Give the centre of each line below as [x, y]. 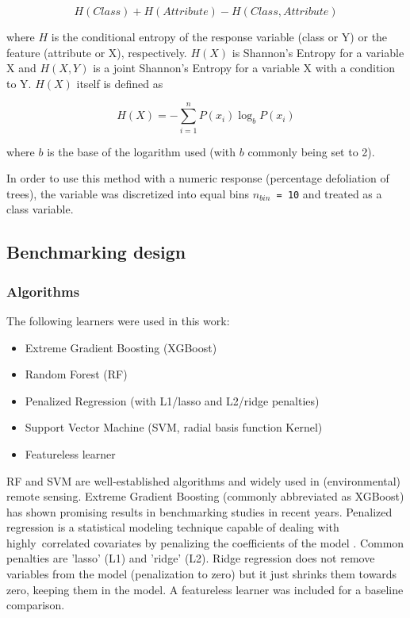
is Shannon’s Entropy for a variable [318, 52]
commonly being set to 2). [311, 151]
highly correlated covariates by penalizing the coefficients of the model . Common [205, 542]
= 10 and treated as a [329, 193]
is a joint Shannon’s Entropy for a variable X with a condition [244, 68]
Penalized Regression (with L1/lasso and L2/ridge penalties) [172, 400]
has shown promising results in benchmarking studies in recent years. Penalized [199, 511]
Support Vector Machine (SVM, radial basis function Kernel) [174, 427]
